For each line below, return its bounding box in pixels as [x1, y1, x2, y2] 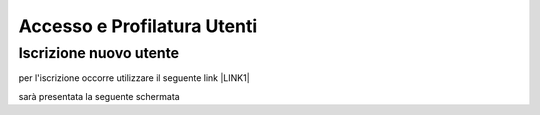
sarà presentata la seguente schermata [18, 90, 180, 102]
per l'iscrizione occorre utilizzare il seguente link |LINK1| [18, 72, 250, 84]
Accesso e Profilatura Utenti [18, 15, 258, 37]
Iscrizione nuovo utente [18, 44, 180, 62]
